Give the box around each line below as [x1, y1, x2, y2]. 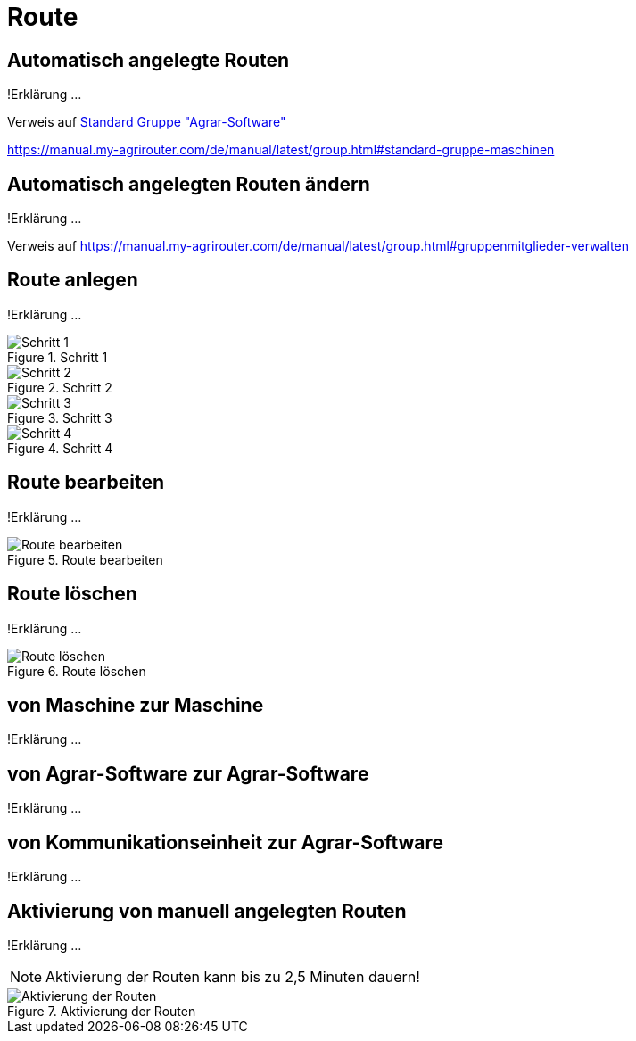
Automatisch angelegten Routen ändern [7, 172, 370, 195]
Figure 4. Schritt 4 [7, 440, 113, 456]
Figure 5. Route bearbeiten [7, 551, 163, 567]
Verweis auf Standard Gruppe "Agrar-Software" [7, 114, 286, 130]
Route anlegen [7, 269, 138, 292]
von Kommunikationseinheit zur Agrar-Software [7, 830, 444, 854]
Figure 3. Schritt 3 [7, 409, 112, 425]
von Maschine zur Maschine [7, 693, 264, 716]
